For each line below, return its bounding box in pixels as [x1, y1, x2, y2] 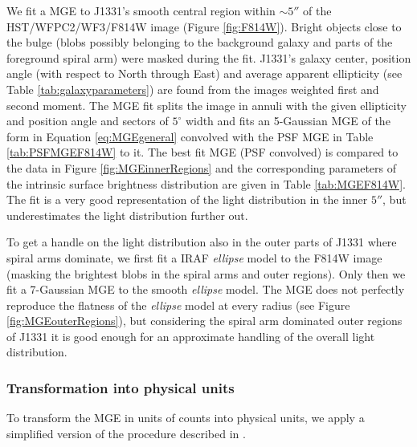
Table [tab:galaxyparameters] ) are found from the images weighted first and [6, 80, 379, 97]
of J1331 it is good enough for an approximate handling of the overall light [6, 327, 375, 344]
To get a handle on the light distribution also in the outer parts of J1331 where [6, 234, 397, 250]
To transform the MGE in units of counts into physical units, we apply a [6, 409, 365, 426]
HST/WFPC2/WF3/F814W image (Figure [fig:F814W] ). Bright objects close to [6, 18, 402, 35]
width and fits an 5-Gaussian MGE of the [185, 112, 390, 129]
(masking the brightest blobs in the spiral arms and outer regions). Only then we [6, 265, 406, 282]
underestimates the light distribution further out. [6, 206, 248, 223]
